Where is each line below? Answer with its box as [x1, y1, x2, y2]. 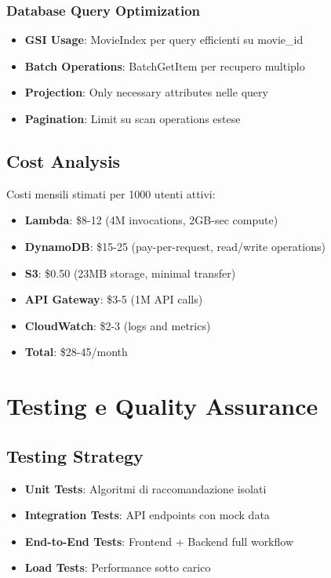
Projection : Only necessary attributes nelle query [24, 84, 268, 100]
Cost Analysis [6, 148, 121, 173]
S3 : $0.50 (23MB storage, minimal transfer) [24, 264, 236, 281]
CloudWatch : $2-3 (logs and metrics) [24, 317, 211, 333]
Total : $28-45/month [24, 344, 128, 360]
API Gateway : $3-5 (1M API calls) [24, 291, 203, 307]
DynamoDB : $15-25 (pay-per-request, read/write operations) [24, 238, 326, 254]
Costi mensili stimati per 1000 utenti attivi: [6, 185, 216, 202]
